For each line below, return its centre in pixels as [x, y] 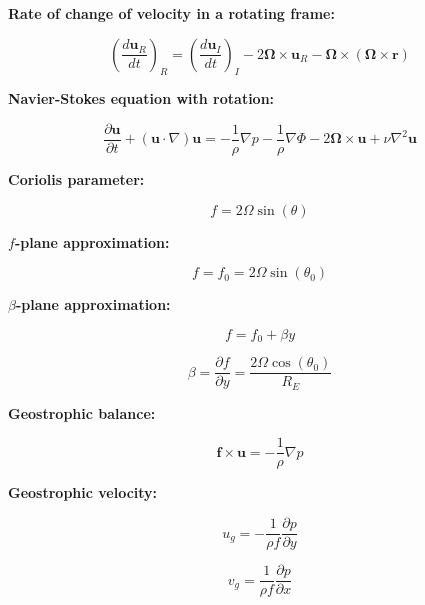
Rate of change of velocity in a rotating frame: [171, 13]
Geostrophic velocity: [83, 492]
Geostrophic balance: [82, 412]
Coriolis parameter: [76, 179]
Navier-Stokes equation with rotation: [141, 98]
